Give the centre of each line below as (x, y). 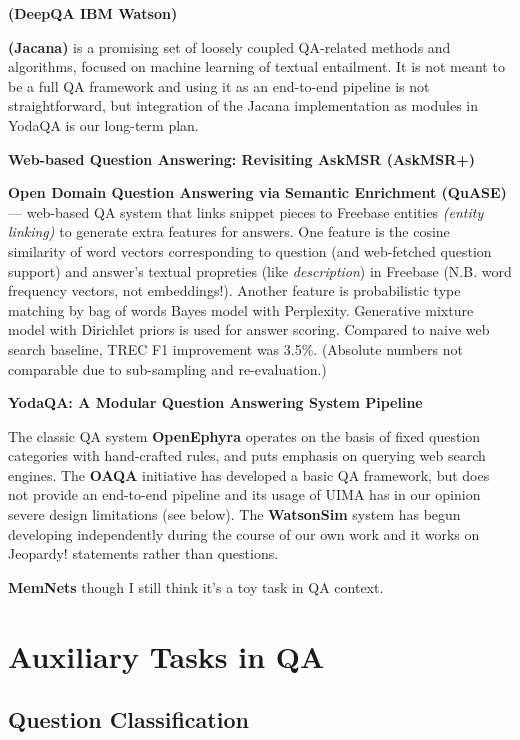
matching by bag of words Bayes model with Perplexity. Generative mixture (241, 309)
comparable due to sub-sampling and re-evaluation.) (167, 368)
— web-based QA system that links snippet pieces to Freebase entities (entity (246, 211)
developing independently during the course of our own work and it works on (244, 533)
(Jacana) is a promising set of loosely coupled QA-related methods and (229, 46)
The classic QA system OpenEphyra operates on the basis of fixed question (244, 435)
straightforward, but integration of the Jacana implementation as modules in (243, 105)
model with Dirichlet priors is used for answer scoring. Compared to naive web (249, 329)
